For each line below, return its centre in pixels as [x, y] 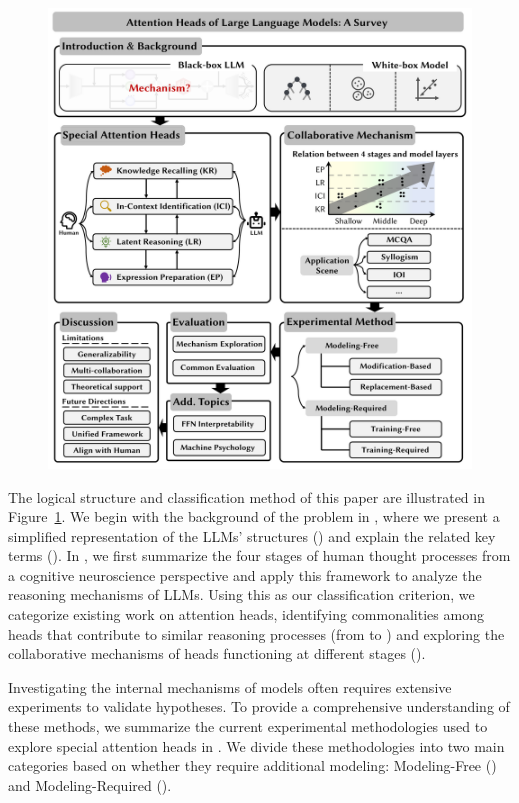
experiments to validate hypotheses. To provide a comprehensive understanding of [259, 706]
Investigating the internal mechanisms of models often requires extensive [230, 686]
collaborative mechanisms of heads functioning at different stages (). [217, 653]
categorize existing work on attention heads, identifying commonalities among [246, 614]
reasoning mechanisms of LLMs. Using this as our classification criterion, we [241, 594]
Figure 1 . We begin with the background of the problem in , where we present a [254, 516]
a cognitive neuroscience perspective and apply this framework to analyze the [245, 574]
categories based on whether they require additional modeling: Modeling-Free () [252, 765]
